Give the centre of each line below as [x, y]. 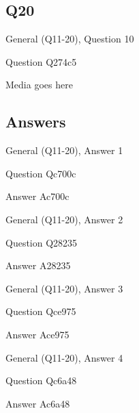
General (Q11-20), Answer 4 [64, 357]
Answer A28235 [38, 265]
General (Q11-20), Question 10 [70, 39]
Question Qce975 [41, 311]
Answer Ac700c [37, 196]
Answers [36, 122]
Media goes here [39, 85]
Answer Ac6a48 [38, 403]
